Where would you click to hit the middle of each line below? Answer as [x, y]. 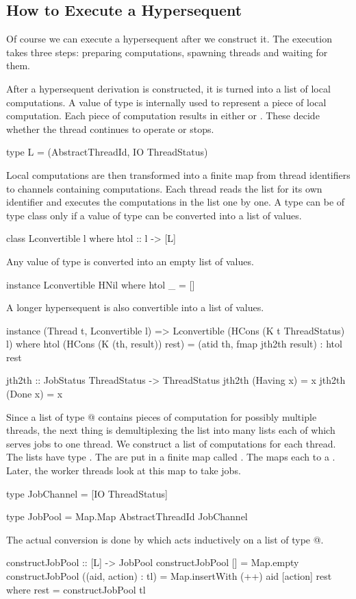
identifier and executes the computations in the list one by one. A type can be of [176, 202]
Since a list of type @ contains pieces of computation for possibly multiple [162, 416]
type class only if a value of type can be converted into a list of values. [154, 215]
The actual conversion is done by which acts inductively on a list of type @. [165, 539]
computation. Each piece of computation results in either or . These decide [163, 115]
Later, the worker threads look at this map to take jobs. [124, 470]
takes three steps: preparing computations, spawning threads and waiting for [167, 52]
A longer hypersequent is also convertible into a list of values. [135, 307]
